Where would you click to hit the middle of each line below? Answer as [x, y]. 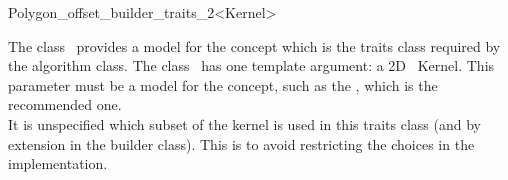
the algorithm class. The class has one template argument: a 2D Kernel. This [251, 65]
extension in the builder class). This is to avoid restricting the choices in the [241, 143]
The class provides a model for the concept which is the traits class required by [254, 45]
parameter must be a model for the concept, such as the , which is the [223, 84]
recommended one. [65, 104]
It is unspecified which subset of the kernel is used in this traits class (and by [244, 123]
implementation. [58, 163]
